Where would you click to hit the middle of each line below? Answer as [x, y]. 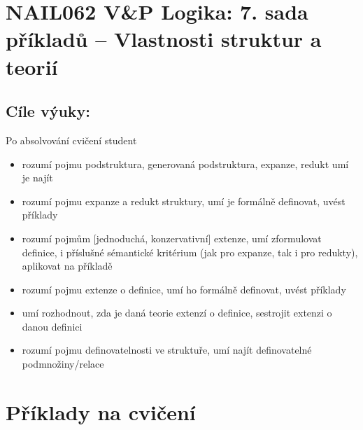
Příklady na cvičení [101, 411]
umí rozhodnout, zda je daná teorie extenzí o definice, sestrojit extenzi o [177, 313]
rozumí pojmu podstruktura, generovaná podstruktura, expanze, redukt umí [185, 164]
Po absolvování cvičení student [71, 140]
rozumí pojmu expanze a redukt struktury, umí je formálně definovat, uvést [184, 201]
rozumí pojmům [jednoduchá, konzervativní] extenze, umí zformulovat [172, 238]
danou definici [52, 326]
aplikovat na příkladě [67, 266]
